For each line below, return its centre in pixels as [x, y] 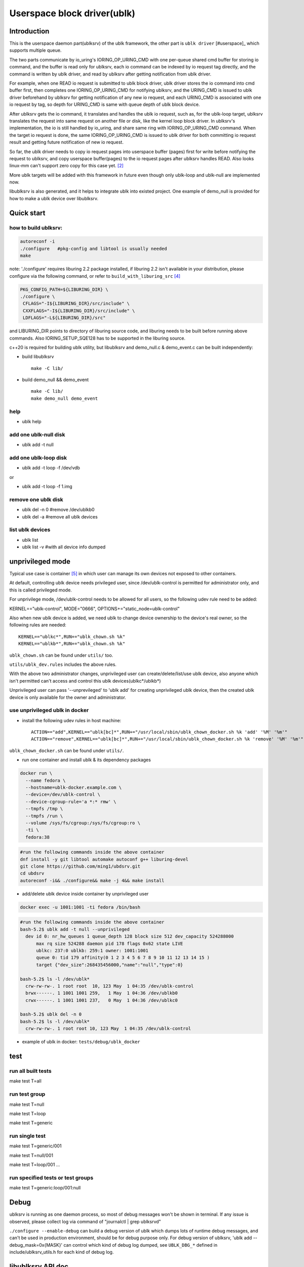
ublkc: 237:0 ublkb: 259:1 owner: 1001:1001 [92, 951]
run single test [27, 1136]
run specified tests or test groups [51, 1178]
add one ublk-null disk [37, 434]
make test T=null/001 [31, 1155]
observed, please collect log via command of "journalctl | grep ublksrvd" [85, 1221]
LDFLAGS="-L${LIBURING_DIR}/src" [64, 318]
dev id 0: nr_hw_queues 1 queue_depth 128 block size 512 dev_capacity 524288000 [130, 937]
